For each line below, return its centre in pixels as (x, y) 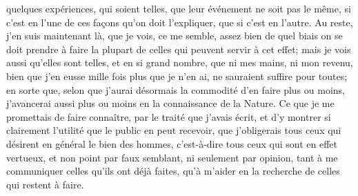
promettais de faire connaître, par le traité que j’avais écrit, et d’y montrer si (169, 116)
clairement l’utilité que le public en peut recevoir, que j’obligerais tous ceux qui (174, 130)
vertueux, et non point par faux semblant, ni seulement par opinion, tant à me (172, 157)
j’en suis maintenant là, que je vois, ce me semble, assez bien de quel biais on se (175, 36)
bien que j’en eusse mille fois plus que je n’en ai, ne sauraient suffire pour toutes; (177, 76)
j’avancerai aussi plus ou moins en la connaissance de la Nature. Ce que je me (170, 103)
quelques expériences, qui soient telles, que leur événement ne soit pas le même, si (179, 8)
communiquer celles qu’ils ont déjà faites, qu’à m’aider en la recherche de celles (173, 171)
